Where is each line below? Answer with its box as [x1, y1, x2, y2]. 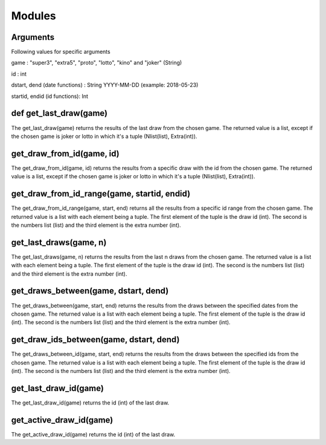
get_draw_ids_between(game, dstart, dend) [11, 334, 180, 345]
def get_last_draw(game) [11, 108, 108, 119]
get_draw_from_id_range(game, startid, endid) [11, 189, 191, 199]
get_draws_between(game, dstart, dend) [11, 286, 169, 296]
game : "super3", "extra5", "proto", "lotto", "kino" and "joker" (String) [11, 59, 182, 67]
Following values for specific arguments [11, 48, 111, 56]
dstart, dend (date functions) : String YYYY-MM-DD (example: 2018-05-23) [11, 82, 199, 89]
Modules [11, 9, 57, 22]
